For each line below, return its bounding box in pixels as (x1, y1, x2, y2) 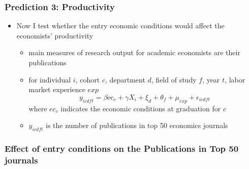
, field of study (151, 74, 197, 85)
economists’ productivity (16, 30, 94, 40)
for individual (28, 74, 71, 85)
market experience (28, 84, 85, 95)
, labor (225, 74, 245, 85)
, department (105, 74, 145, 85)
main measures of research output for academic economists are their (28, 47, 240, 58)
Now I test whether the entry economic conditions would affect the (16, 20, 225, 31)
